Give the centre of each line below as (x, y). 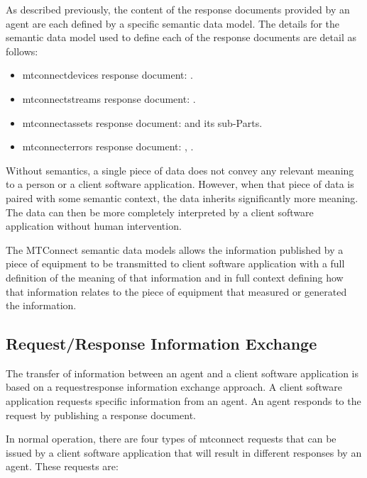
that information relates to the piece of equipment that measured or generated (176, 291)
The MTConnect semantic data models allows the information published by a (175, 249)
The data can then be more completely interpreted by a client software (160, 212)
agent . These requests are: (62, 466)
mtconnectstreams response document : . (109, 98)
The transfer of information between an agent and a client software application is (182, 373)
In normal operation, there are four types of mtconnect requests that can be (171, 439)
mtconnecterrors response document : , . (108, 146)
